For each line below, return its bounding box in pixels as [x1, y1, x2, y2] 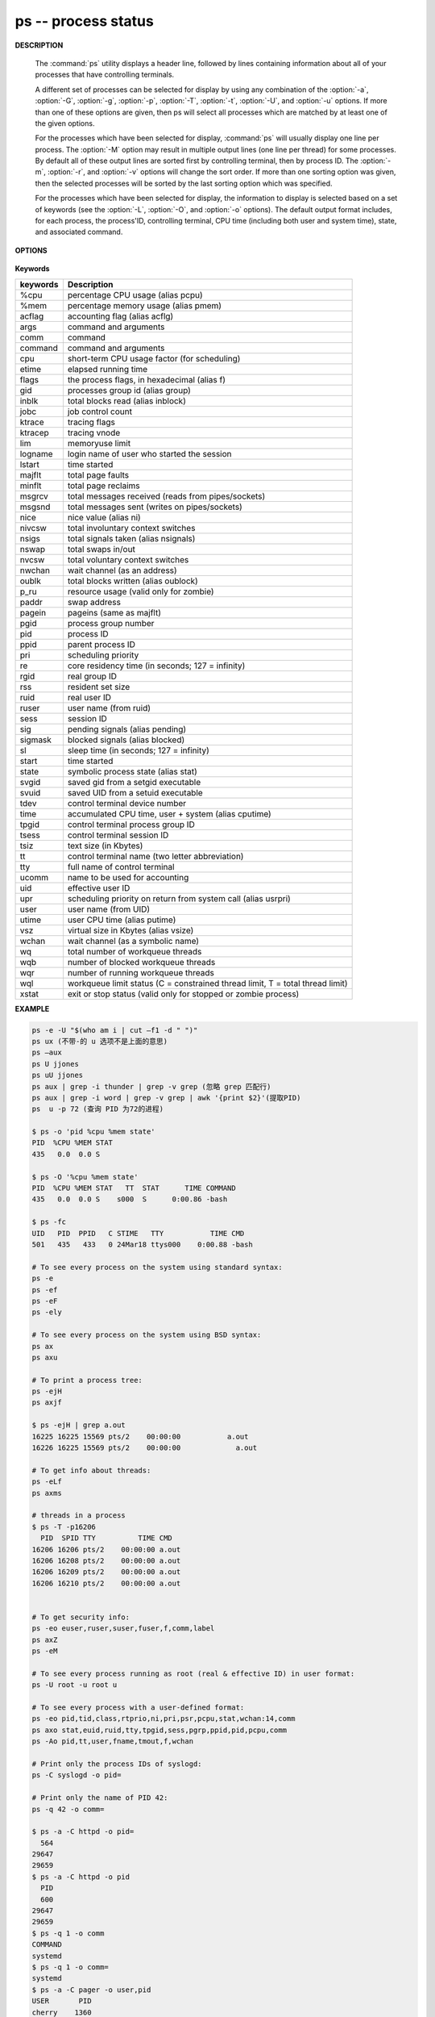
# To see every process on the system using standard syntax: [31, 1263, 283, 1272]
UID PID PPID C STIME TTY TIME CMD [31, 1229, 245, 1238]
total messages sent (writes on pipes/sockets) [67, 501, 243, 512]
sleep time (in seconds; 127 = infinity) [67, 745, 209, 756]
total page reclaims [67, 480, 140, 491]
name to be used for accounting [67, 871, 189, 883]
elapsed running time [67, 363, 148, 374]
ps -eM [31, 1647, 58, 1656]
